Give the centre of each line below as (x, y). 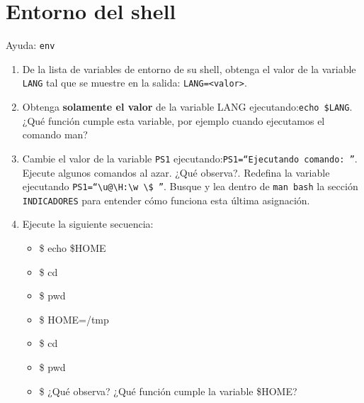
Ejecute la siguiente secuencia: (88, 224)
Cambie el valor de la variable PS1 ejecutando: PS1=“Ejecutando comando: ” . (190, 158)
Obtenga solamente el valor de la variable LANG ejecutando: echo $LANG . (187, 107)
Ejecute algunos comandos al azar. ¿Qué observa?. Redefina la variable (176, 172)
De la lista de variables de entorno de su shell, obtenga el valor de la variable (189, 68)
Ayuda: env (30, 45)
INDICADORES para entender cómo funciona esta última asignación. (166, 200)
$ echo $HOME (73, 248)
